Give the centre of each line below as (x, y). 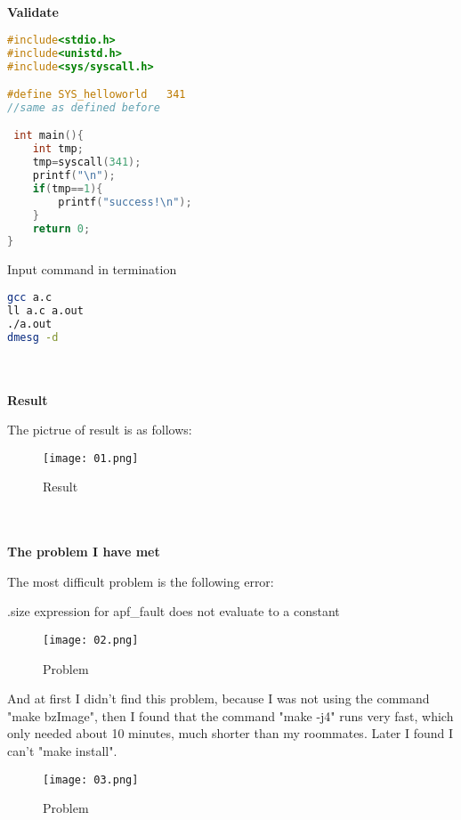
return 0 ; (61, 228)
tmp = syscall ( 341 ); (87, 162)
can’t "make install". (62, 751)
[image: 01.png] (91, 458)
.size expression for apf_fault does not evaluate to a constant (174, 611)
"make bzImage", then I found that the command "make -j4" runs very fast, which (230, 715)
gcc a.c (30, 297)
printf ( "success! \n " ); (125, 202)
